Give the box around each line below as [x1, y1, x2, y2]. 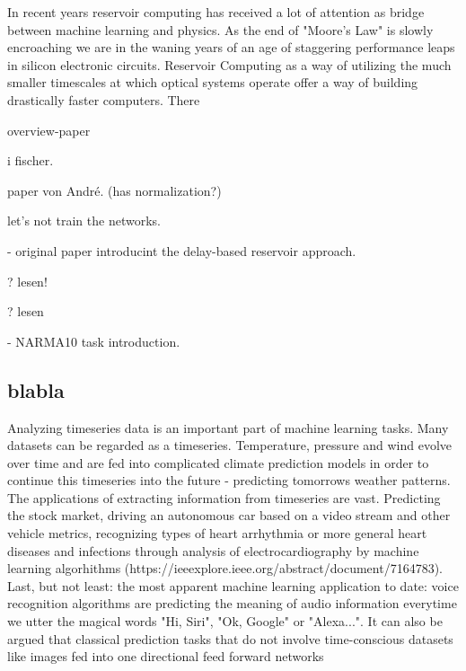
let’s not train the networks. [7, 211, 161, 230]
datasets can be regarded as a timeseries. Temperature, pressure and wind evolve [7, 436, 453, 455]
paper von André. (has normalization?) [7, 181, 222, 199]
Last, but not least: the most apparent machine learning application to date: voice [7, 576, 459, 595]
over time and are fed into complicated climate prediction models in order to [7, 453, 429, 472]
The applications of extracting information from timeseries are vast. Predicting [7, 488, 441, 507]
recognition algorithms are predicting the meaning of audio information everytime [7, 594, 457, 613]
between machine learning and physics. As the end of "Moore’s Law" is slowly [7, 20, 434, 39]
